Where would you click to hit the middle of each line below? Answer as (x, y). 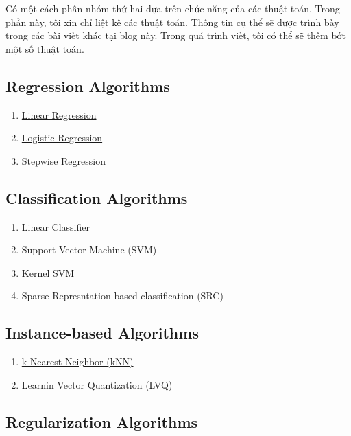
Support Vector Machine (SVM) (89, 250)
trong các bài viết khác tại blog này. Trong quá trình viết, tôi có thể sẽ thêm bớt (176, 35)
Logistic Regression (62, 138)
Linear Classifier (56, 226)
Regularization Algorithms (102, 421)
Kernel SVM (48, 272)
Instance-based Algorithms (102, 333)
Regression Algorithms (88, 85)
